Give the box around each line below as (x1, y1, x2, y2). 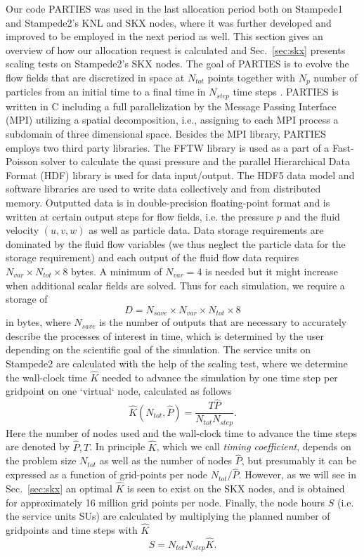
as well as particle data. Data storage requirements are (89, 223, 324, 237)
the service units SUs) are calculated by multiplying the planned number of (6, 509, 330, 523)
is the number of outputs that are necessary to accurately (99, 315, 347, 329)
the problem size (6, 453, 77, 468)
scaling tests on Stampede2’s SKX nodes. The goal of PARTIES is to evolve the (6, 56, 349, 71)
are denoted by (6, 439, 70, 454)
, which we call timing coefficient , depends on (156, 439, 351, 454)
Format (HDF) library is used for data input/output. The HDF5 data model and (6, 167, 355, 182)
